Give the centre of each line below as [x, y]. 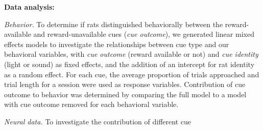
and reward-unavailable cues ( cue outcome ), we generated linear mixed [144, 34]
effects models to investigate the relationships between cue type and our [117, 44]
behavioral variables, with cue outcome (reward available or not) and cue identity [131, 54]
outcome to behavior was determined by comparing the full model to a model [125, 94]
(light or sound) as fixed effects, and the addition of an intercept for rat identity [129, 64]
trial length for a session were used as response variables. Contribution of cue [125, 84]
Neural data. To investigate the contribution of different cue [98, 121]
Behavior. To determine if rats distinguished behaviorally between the [114, 24]
